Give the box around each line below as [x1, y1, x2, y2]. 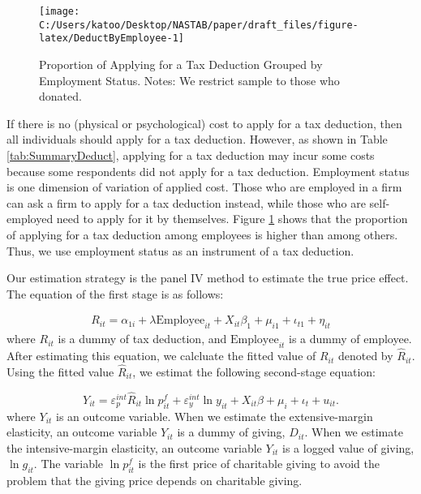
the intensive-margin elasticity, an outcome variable [6, 439, 262, 456]
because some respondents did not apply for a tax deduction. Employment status [6, 162, 410, 179]
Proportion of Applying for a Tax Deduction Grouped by [39, 55, 323, 72]
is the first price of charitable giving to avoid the [138, 455, 380, 472]
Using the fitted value [6, 363, 114, 380]
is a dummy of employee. [289, 330, 412, 347]
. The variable [33, 455, 104, 472]
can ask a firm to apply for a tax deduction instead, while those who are [6, 194, 366, 211]
